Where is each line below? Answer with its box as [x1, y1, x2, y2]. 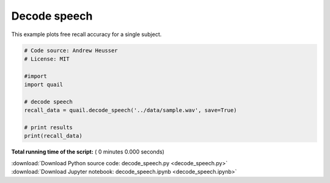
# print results [24, 124, 73, 131]
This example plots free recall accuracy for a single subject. [11, 31, 162, 38]
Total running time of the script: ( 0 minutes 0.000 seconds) [11, 148, 165, 155]
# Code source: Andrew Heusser [24, 47, 119, 54]
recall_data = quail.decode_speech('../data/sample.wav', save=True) [24, 107, 237, 114]
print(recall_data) [24, 132, 82, 140]
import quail [24, 81, 64, 88]
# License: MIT [24, 55, 70, 62]
